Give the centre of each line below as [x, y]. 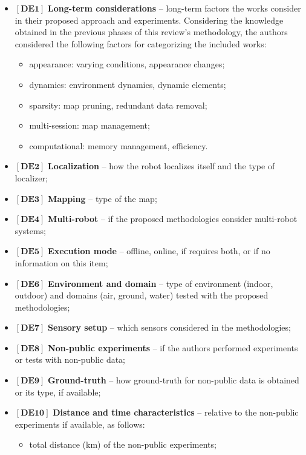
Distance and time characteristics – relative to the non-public [176, 412]
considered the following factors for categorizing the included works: [141, 43]
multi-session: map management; [90, 125]
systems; [30, 230]
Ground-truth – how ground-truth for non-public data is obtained [174, 380]
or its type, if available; [58, 392]
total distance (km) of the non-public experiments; [123, 444]
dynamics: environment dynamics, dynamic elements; [128, 84]
